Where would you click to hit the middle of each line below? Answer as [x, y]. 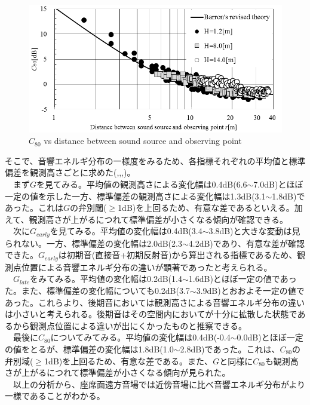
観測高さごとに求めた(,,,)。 [82, 172]
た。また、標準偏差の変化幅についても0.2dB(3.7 [97, 290]
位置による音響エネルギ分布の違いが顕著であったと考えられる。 [147, 267]
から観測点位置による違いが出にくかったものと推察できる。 [130, 325]
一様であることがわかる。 [55, 396]
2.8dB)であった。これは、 [230, 349]
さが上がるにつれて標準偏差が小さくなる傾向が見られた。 [118, 372]
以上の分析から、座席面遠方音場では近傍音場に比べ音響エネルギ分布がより [159, 384]
